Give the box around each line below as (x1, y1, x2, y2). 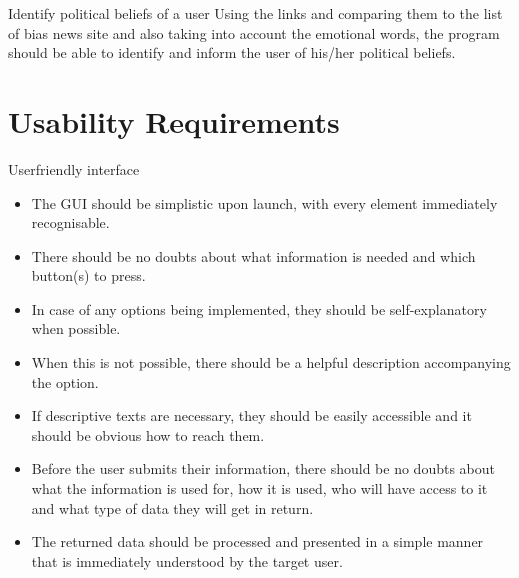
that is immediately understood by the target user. (31, 550, 343, 571)
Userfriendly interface (8, 158, 140, 179)
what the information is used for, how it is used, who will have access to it (31, 478, 488, 499)
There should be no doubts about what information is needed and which (31, 245, 476, 266)
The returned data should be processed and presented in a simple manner (31, 531, 484, 552)
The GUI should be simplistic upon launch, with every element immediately (31, 192, 498, 213)
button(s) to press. (31, 265, 146, 286)
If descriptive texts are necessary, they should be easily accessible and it (31, 405, 472, 426)
